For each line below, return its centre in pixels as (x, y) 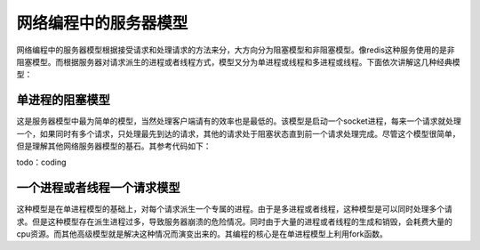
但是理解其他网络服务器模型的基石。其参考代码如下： (114, 146)
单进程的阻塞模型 (63, 100)
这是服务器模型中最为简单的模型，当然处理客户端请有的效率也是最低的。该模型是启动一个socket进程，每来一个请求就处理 (239, 121)
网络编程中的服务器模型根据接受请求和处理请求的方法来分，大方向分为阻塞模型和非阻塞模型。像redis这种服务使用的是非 (236, 50)
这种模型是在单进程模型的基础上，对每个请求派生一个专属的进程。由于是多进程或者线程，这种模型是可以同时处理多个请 (234, 209)
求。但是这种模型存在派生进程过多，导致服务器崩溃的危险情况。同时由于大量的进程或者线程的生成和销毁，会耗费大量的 (234, 222)
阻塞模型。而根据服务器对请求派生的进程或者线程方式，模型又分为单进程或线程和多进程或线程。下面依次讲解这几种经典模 (238, 61)
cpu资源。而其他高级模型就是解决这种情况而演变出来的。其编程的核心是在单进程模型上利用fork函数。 (202, 234)
